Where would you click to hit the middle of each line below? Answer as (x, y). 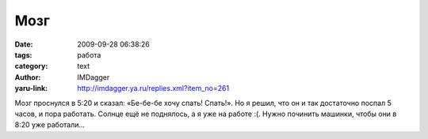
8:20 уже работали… (50, 125)
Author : (28, 77)
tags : (23, 54)
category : (31, 66)
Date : (24, 44)
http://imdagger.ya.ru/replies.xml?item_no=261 (153, 88)
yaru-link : (31, 88)
